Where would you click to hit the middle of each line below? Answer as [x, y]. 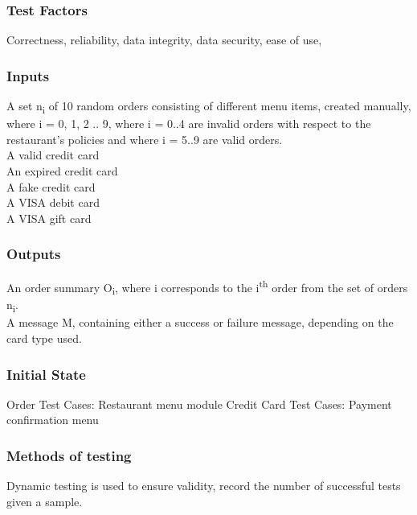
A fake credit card [51, 186]
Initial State [46, 374]
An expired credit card [62, 170]
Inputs [28, 75]
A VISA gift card [49, 218]
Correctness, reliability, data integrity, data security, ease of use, [164, 40]
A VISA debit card [53, 202]
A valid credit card [53, 155]
